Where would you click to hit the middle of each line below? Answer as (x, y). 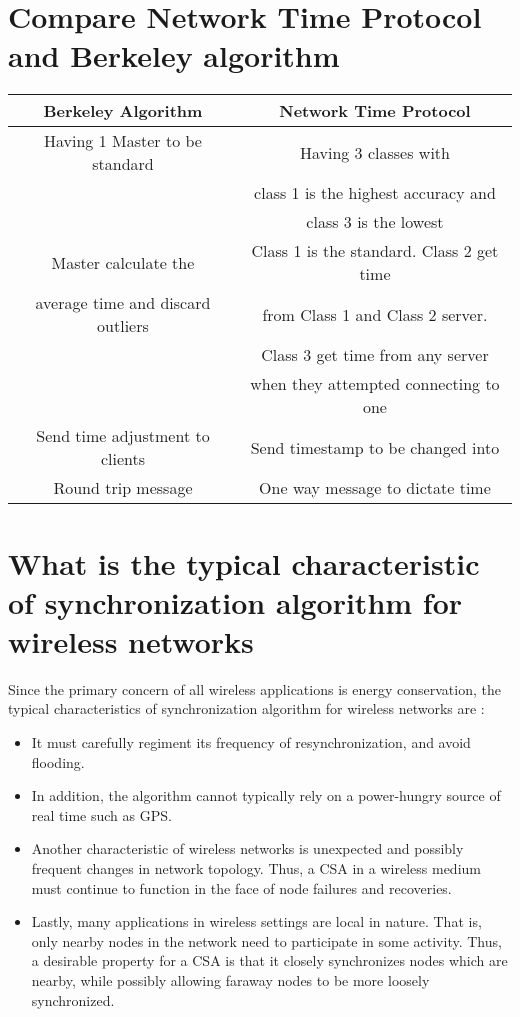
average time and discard (123, 303)
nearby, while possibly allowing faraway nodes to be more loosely (230, 979)
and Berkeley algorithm (174, 55)
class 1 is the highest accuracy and (375, 193)
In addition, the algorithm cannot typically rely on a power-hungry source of (266, 795)
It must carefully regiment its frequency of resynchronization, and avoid (251, 742)
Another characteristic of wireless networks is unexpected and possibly (247, 848)
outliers (123, 326)
